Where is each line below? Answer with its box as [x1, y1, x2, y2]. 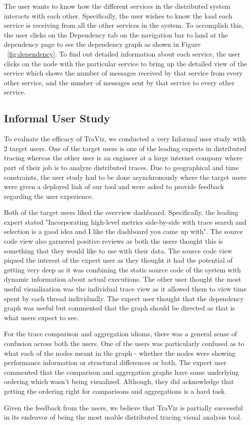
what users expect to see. [4, 312, 79, 322]
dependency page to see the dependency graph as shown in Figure [4, 39, 201, 49]
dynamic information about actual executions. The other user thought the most [4, 274, 241, 284]
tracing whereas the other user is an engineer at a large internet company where [4, 153, 243, 163]
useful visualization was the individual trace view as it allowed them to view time [4, 284, 247, 294]
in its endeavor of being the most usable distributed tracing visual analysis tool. [4, 412, 242, 422]
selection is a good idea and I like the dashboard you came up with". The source [4, 226, 243, 236]
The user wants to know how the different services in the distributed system [4, 1, 231, 11]
